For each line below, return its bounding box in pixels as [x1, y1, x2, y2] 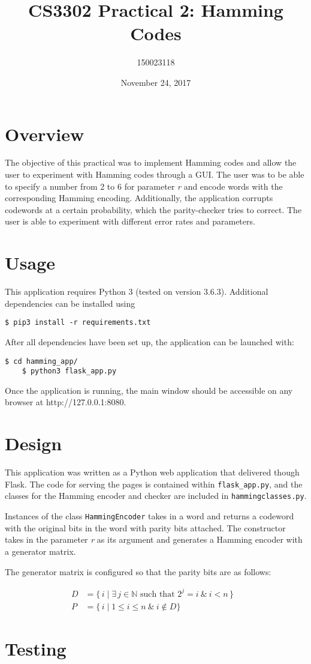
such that [140, 590, 175, 599]
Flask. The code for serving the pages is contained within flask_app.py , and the [5, 477, 303, 490]
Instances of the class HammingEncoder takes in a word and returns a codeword [5, 510, 294, 522]
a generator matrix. [5, 545, 76, 557]
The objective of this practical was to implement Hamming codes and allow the [5, 156, 297, 169]
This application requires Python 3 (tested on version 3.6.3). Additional [5, 285, 268, 298]
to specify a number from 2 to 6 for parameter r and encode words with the [5, 180, 283, 192]
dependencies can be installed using [5, 297, 135, 309]
